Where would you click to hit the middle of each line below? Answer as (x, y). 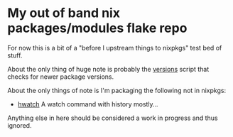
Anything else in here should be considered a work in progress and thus (113, 118)
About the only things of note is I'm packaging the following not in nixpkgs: (116, 90)
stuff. (15, 55)
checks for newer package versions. (61, 77)
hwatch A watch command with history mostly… (88, 104)
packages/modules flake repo (97, 28)
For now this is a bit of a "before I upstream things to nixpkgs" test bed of (115, 48)
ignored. (20, 125)
